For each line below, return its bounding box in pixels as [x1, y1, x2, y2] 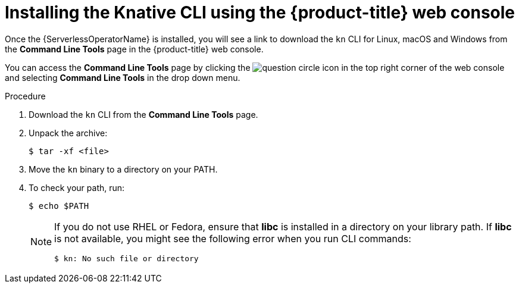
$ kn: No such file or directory [54, 253, 199, 263]
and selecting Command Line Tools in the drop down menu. [5, 72, 240, 83]
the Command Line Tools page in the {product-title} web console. [5, 43, 264, 54]
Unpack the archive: [29, 127, 108, 138]
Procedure [5, 90, 46, 101]
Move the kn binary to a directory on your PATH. [29, 164, 218, 174]
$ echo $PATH [29, 201, 89, 211]
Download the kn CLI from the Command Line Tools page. [29, 109, 258, 120]
